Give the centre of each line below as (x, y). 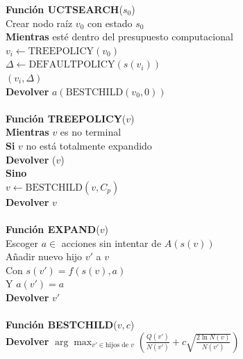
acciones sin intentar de (111, 242)
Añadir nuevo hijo (44, 256)
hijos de (117, 345)
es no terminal (91, 132)
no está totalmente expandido (89, 145)
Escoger (22, 242)
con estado (110, 23)
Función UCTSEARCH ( (64, 9)
